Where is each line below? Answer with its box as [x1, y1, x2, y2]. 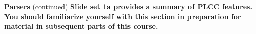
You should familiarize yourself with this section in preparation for [4, 11, 241, 21]
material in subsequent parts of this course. [4, 21, 158, 31]
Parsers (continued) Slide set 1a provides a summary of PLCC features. [4, 1, 252, 11]
